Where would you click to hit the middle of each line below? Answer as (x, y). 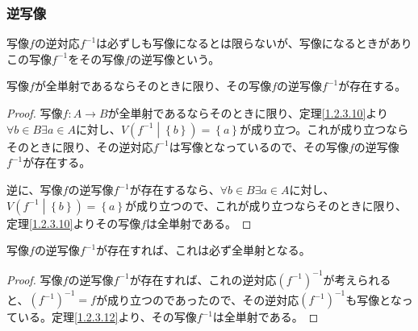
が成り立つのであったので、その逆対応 (197, 299)
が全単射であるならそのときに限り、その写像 (153, 86)
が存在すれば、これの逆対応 (203, 279)
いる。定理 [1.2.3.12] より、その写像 (107, 317)
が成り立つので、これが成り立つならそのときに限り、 (266, 205)
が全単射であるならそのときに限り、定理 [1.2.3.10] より (248, 113)
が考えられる (357, 279)
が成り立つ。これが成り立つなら (324, 128)
